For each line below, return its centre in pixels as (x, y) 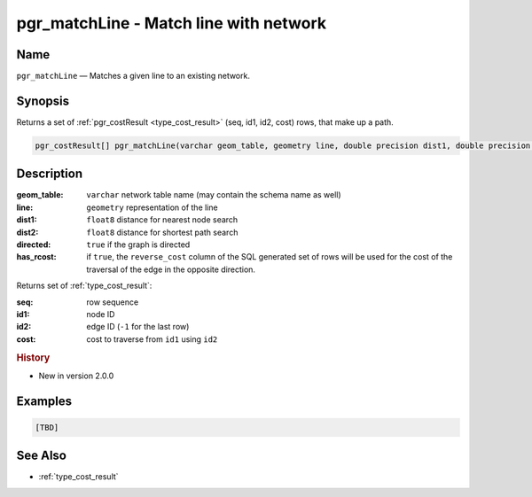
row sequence (113, 302)
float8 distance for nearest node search (162, 220)
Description (50, 174)
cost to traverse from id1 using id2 (152, 339)
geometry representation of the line (152, 207)
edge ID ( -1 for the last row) (138, 327)
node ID (101, 314)
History (33, 357)
